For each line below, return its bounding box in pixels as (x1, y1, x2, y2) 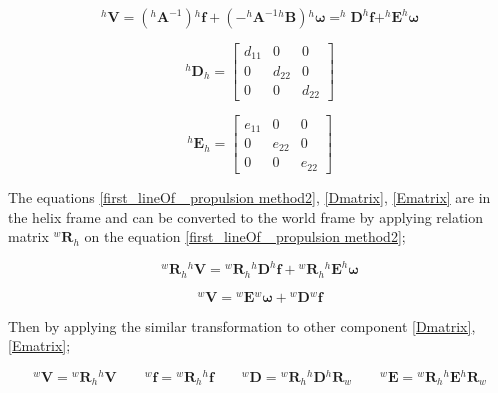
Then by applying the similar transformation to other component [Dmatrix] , (8, 315, 476, 336)
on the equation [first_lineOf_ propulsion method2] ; (84, 226, 406, 247)
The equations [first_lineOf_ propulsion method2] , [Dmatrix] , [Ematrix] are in (8, 186, 491, 207)
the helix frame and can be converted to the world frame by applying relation (8, 206, 484, 227)
